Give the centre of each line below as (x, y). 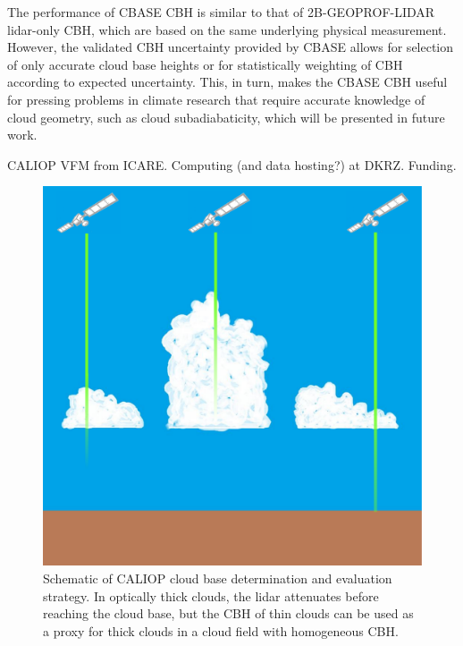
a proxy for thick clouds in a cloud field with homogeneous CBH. (221, 630)
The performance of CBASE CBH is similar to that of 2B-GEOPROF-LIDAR (221, 12)
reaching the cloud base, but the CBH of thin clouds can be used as (228, 613)
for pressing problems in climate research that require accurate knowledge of (216, 99)
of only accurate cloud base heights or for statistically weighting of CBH (205, 64)
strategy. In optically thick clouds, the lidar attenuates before (211, 595)
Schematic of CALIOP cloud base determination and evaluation (218, 578)
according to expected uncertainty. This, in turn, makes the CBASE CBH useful (227, 82)
